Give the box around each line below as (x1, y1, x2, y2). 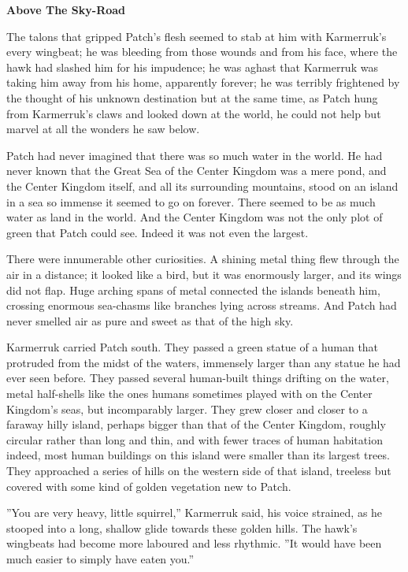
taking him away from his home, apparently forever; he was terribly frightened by (6, 74, 400, 91)
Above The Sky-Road (6, 2, 126, 17)
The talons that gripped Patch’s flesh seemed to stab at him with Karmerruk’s (6, 28, 387, 44)
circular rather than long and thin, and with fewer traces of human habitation (6, 431, 383, 448)
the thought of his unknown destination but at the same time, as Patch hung (6, 89, 378, 106)
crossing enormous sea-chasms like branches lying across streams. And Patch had (6, 297, 397, 314)
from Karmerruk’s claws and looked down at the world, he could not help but (6, 105, 381, 121)
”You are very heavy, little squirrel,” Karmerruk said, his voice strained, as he (6, 504, 383, 521)
